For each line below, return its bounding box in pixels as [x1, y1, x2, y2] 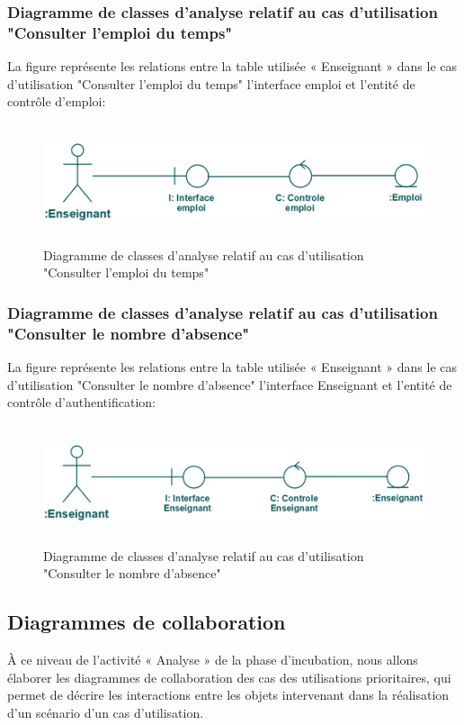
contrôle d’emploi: [7, 92, 106, 111]
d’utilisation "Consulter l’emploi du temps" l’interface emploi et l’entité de [7, 74, 415, 93]
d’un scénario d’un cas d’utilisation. [7, 702, 204, 721]
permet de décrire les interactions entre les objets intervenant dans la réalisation [7, 685, 450, 704]
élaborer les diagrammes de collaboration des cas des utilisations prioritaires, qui [7, 667, 451, 686]
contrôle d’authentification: [7, 393, 156, 412]
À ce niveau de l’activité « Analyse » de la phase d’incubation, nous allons [7, 650, 418, 669]
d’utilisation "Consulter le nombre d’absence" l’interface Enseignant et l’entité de [7, 375, 452, 394]
